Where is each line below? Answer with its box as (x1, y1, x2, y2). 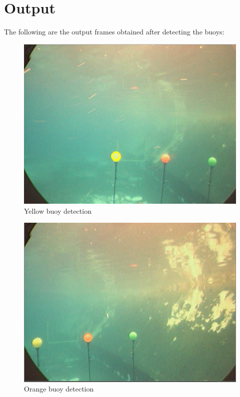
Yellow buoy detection (24, 205, 91, 216)
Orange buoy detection (24, 384, 94, 394)
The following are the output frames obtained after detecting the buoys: (4, 26, 224, 37)
